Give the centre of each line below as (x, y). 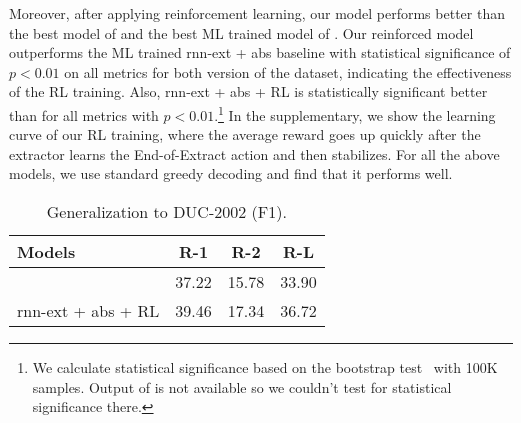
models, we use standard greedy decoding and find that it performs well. (231, 173)
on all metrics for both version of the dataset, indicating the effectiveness (288, 71)
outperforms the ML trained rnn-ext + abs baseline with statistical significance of (260, 52)
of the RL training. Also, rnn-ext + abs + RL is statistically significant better (248, 91)
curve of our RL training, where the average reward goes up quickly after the (245, 134)
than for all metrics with (84, 114)
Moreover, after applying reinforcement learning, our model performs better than (257, 13)
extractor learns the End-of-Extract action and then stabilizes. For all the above (254, 153)
